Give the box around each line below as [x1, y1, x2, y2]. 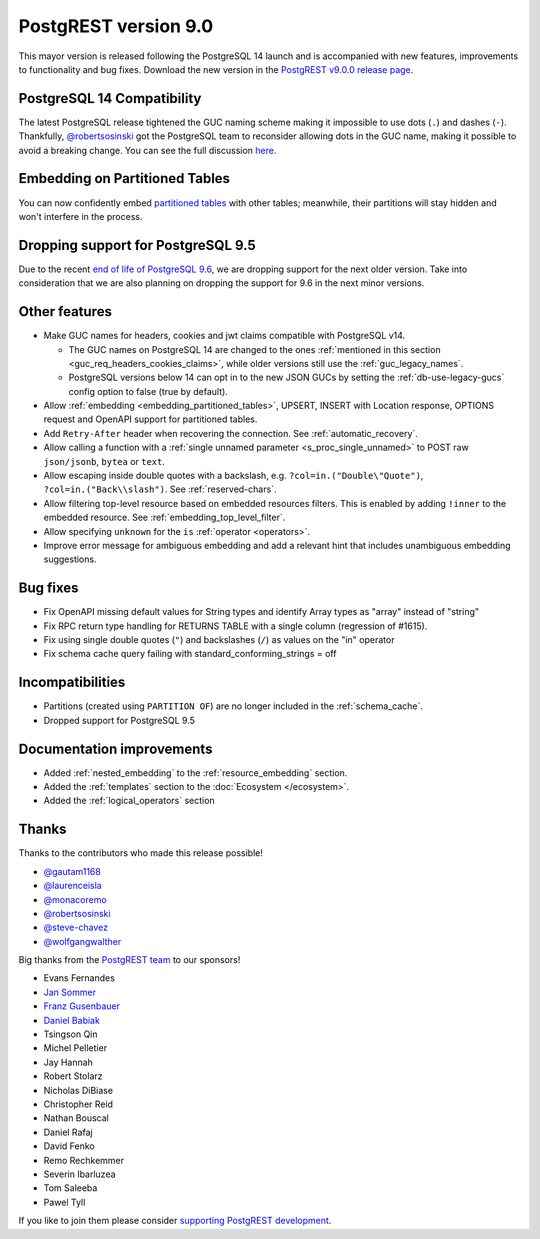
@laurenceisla [43, 880, 102, 892]
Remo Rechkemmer [43, 1154, 125, 1166]
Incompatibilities [18, 674, 126, 691]
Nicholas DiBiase [43, 1084, 114, 1096]
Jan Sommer [43, 986, 97, 998]
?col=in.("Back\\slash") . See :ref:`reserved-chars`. [43, 483, 277, 495]
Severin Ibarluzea [43, 1168, 116, 1180]
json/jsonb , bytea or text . [43, 455, 165, 467]
